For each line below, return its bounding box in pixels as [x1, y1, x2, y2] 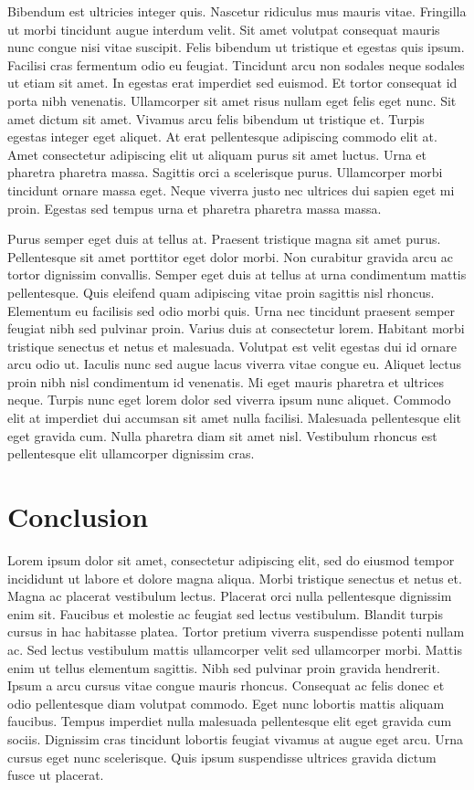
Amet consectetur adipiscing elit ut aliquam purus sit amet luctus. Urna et [7, 144, 427, 163]
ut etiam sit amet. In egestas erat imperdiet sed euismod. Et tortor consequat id [7, 73, 458, 92]
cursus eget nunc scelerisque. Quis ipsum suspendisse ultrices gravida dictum [7, 747, 437, 766]
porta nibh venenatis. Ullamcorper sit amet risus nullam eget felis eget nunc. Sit [7, 90, 457, 110]
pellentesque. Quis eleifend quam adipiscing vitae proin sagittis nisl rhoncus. [7, 282, 435, 301]
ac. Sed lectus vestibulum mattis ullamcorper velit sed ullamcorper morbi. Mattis [7, 639, 462, 658]
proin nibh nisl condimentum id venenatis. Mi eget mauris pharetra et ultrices [7, 372, 445, 391]
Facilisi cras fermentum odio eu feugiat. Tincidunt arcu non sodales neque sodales [7, 55, 465, 74]
